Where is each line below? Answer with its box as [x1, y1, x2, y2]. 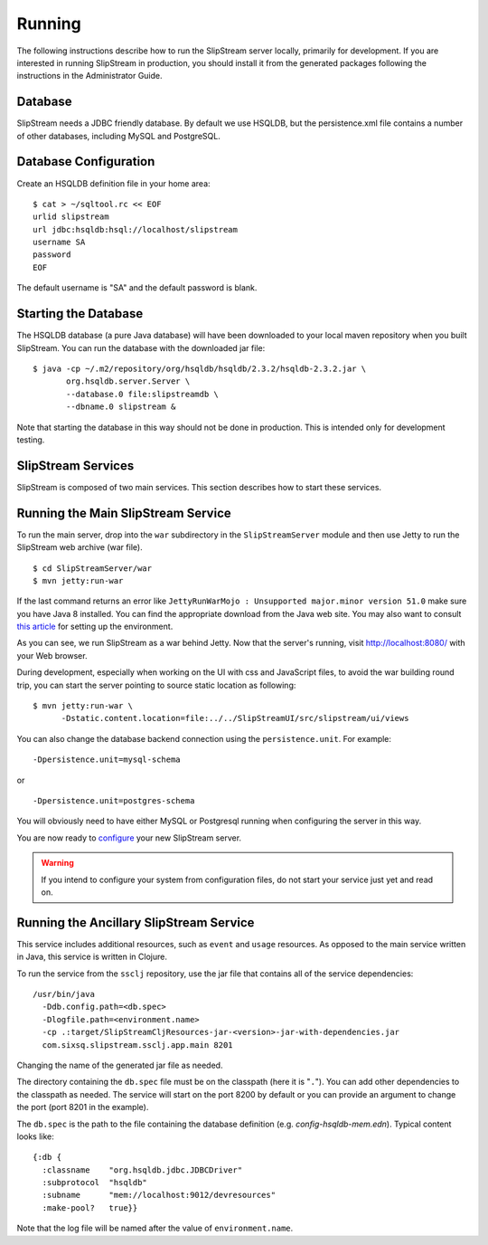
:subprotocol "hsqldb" [42, 1177, 148, 1188]
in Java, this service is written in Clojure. [16, 951, 167, 963]
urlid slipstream [33, 212, 109, 222]
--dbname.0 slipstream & [66, 402, 176, 412]
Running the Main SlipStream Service [16, 505, 231, 520]
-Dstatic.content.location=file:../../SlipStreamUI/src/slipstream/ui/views [61, 713, 409, 724]
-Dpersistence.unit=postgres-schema [33, 795, 195, 805]
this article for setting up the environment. [16, 621, 174, 632]
